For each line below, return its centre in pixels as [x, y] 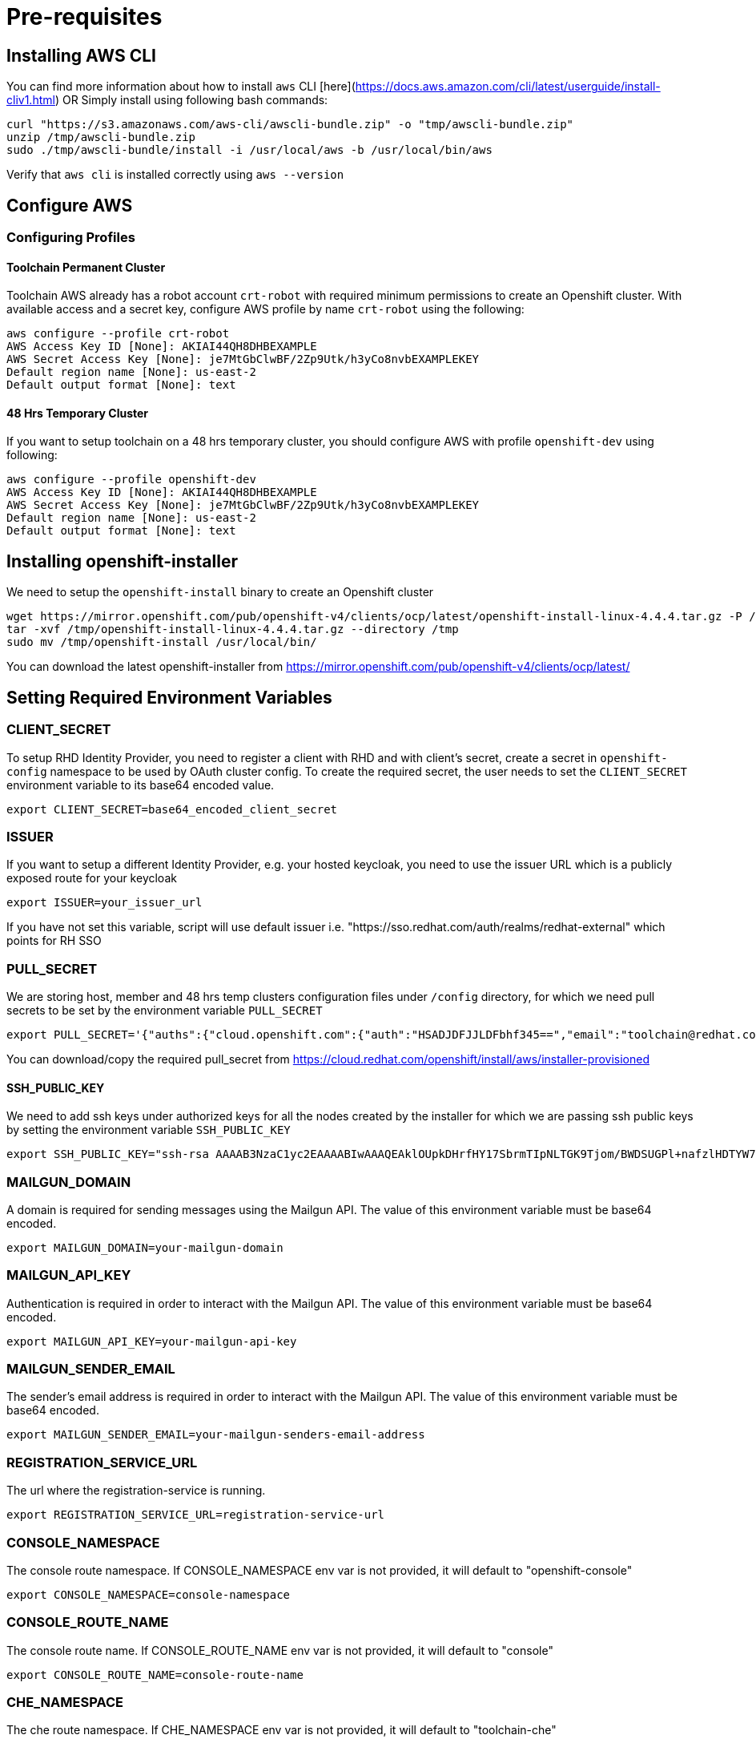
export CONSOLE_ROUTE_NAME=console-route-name [155, 1674]
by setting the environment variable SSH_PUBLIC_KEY [149, 1130]
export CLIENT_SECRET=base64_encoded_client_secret [172, 809]
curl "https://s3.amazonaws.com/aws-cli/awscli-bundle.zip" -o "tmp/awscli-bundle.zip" [290, 125]
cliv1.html [31, 100]
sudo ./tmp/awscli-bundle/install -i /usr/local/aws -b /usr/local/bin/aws [249, 150]
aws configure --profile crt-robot [118, 334]
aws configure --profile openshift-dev [131, 480]
